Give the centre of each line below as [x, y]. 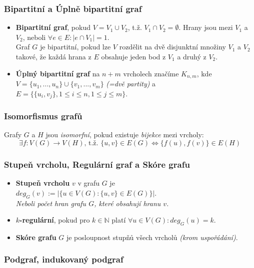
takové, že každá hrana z [53, 56]
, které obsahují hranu [127, 203]
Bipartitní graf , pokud [53, 27]
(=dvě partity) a [131, 84]
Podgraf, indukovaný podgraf [64, 259]
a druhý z [192, 56]
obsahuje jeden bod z [133, 56]
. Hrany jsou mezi [206, 27]
